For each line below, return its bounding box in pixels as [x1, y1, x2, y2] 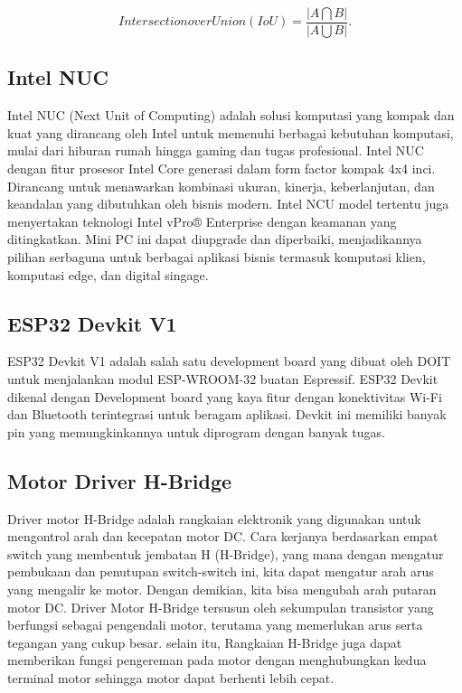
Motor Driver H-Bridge [7, 466, 232, 494]
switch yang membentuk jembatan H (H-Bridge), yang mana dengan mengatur [7, 544, 444, 563]
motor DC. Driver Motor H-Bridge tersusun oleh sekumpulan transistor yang [7, 597, 434, 616]
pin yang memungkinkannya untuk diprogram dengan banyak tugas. [7, 422, 385, 441]
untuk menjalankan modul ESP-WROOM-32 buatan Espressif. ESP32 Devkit [7, 370, 438, 388]
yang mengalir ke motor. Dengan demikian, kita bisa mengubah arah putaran [7, 579, 437, 598]
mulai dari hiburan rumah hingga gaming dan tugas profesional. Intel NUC [7, 141, 424, 160]
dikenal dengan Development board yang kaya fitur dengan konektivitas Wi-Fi [7, 387, 442, 406]
